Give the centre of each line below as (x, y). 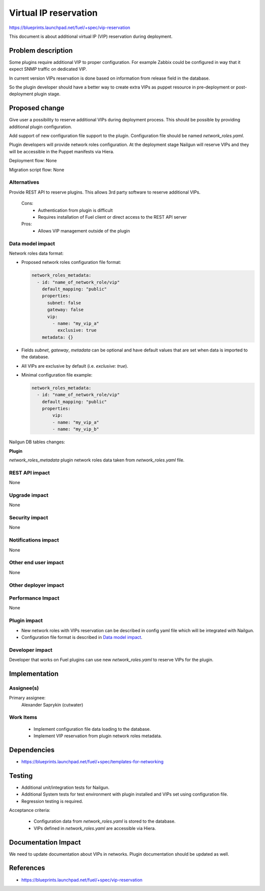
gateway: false (66, 310)
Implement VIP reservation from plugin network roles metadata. (98, 736)
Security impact (29, 517)
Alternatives (24, 182)
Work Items (23, 718)
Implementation (34, 674)
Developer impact (31, 650)
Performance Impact (34, 598)
